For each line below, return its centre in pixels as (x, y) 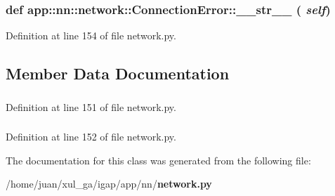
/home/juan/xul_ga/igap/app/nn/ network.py (109, 184)
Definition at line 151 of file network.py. (91, 106)
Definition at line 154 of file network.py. (91, 35)
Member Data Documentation (118, 73)
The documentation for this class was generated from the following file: (158, 160)
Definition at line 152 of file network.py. (91, 137)
